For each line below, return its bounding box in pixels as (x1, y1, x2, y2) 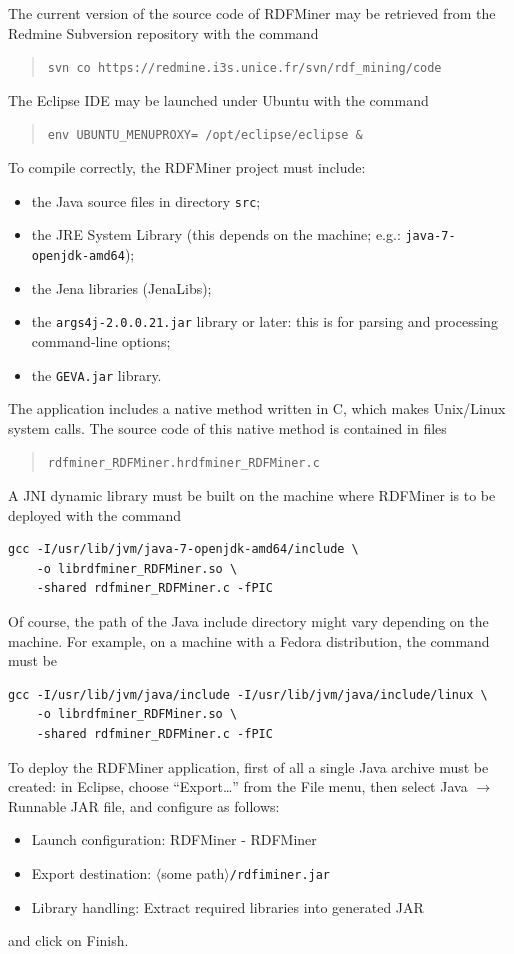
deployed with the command (8, 504, 182, 525)
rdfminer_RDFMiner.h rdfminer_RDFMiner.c (47, 456, 320, 471)
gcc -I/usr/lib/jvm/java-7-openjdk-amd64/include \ (8, 542, 359, 557)
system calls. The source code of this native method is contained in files (8, 417, 447, 438)
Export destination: (31, 862, 152, 883)
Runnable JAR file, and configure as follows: (8, 795, 280, 816)
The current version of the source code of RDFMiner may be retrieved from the (8, 3, 496, 23)
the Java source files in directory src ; (31, 190, 261, 211)
